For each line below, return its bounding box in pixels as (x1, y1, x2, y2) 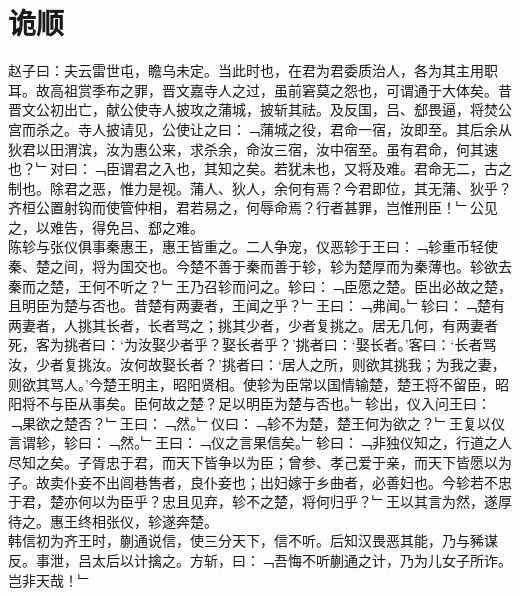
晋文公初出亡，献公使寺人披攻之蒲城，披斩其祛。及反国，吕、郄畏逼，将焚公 (8, 99, 512, 120)
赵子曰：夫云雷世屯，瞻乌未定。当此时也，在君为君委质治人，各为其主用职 (8, 60, 498, 81)
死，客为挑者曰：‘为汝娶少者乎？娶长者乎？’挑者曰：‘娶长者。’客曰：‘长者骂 (8, 334, 497, 355)
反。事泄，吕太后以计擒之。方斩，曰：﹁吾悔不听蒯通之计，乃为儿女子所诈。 (8, 549, 512, 570)
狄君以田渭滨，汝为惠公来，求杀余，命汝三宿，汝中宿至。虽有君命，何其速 (8, 138, 498, 159)
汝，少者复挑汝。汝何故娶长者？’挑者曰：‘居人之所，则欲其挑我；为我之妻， (8, 354, 506, 375)
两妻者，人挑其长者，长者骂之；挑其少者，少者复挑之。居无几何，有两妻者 (8, 314, 498, 335)
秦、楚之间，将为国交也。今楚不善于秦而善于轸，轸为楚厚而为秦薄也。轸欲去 (8, 256, 512, 277)
